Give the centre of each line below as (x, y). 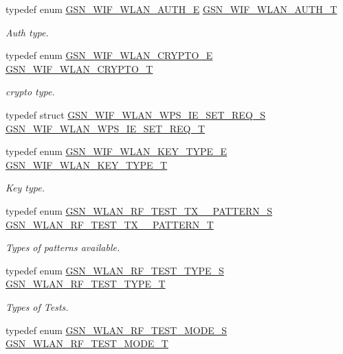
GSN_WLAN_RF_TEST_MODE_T (87, 343)
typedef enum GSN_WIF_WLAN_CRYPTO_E (109, 55)
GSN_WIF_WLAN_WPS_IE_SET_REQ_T (106, 128)
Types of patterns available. (63, 247)
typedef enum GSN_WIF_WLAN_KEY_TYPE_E (117, 151)
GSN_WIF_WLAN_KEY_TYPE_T (87, 164)
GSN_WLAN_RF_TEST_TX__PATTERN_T (110, 224)
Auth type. (27, 32)
